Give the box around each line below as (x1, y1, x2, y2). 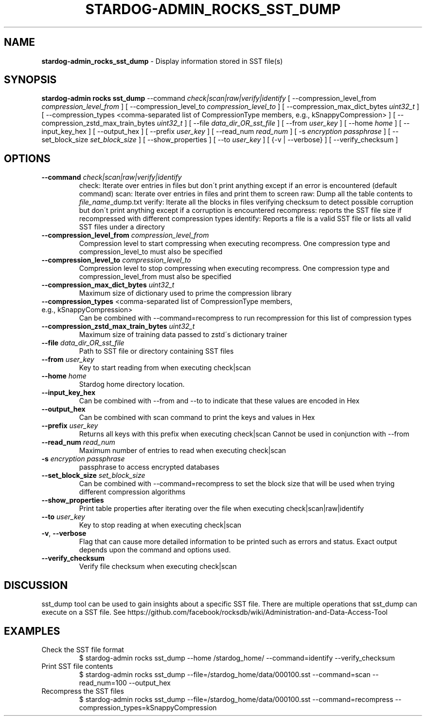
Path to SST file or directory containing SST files (79, 347, 234, 356)
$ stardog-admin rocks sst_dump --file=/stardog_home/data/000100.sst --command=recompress (79, 695, 393, 703)
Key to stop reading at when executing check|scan (79, 521, 242, 530)
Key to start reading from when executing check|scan (79, 363, 251, 372)
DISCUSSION (4, 579, 68, 591)
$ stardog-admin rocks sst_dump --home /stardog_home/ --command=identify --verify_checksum (79, 653, 395, 662)
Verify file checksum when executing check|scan (79, 562, 237, 571)
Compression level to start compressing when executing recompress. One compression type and (79, 239, 390, 248)
